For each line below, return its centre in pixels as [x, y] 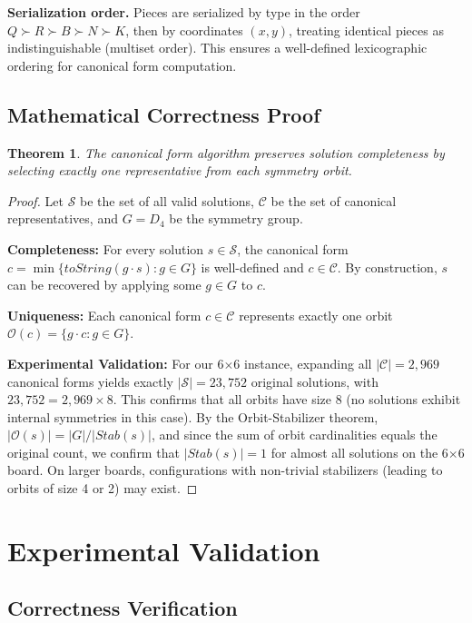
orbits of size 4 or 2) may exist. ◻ [103, 488]
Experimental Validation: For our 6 [116, 363]
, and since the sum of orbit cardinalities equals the [294, 435]
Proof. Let [35, 200]
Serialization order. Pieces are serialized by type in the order [184, 12]
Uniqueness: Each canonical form [104, 315]
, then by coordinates [184, 30]
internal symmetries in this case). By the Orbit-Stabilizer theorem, [193, 416]
